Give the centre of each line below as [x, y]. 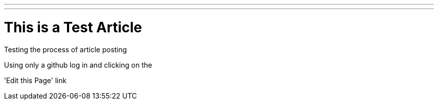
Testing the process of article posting [65, 49]
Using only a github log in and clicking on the [78, 65]
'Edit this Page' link [35, 80]
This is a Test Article [73, 27]
